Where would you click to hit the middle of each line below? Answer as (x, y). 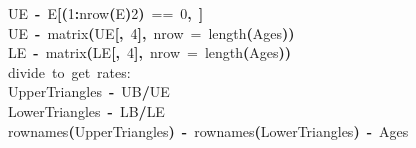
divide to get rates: (69, 71)
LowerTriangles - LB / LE (86, 110)
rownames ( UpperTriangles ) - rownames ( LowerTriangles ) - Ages (208, 130)
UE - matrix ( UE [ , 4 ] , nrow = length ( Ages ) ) (151, 32)
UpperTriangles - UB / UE (89, 91)
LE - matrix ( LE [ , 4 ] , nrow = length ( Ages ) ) (150, 52)
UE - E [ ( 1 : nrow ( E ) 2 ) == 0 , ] (106, 13)
